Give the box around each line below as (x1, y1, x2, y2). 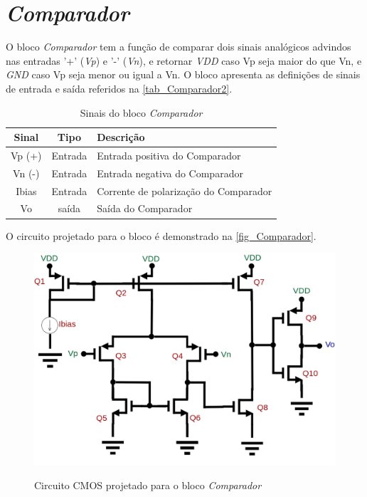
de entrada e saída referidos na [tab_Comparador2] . (6, 80, 233, 95)
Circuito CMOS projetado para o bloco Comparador (34, 477, 262, 492)
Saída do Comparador (97, 201, 193, 216)
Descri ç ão (97, 130, 145, 145)
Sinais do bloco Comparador (80, 105, 203, 120)
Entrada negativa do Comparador (97, 165, 243, 180)
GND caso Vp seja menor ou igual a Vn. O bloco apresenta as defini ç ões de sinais (6, 67, 361, 82)
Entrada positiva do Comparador (97, 147, 241, 162)
